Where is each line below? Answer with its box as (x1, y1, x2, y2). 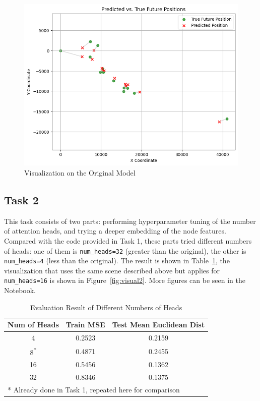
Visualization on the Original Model (24, 167, 136, 178)
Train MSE (66, 319, 105, 330)
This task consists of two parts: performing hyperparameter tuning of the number (4, 215, 256, 226)
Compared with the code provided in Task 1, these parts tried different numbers (4, 235, 252, 246)
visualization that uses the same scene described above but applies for (4, 265, 220, 275)
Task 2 (4, 192, 39, 207)
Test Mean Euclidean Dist (112, 319, 205, 330)
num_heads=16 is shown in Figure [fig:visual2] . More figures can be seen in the (4, 275, 246, 285)
